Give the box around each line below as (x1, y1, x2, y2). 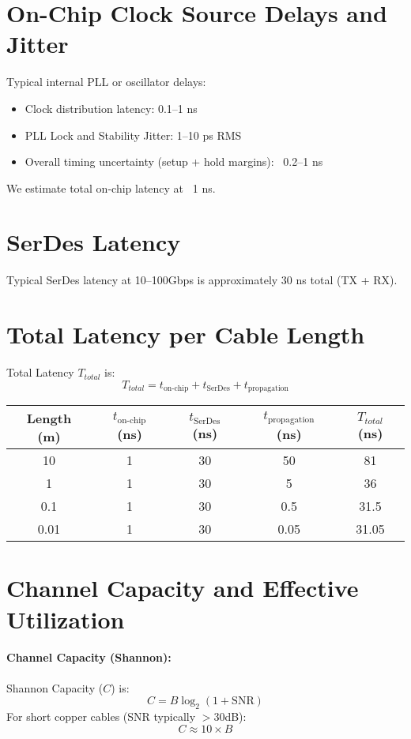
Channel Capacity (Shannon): (6, 649, 172, 666)
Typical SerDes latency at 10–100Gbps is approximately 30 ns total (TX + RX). (6, 272, 398, 288)
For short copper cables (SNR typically (6, 707, 196, 724)
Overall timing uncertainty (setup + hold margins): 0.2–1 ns (25, 153, 323, 170)
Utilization (6, 602, 125, 635)
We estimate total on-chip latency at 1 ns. (6, 179, 216, 196)
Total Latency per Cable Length (6, 318, 365, 351)
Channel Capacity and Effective (6, 572, 359, 604)
